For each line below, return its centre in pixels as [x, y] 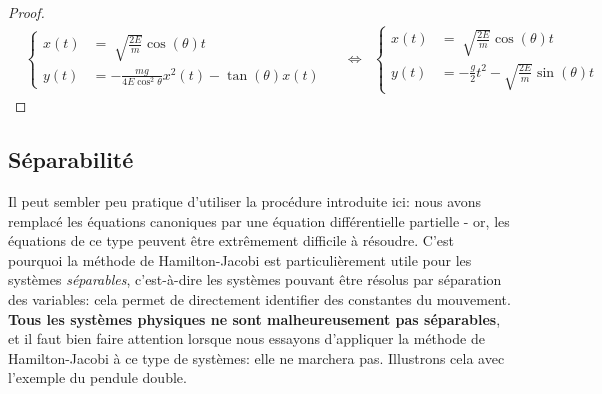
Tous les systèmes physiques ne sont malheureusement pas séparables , [254, 318]
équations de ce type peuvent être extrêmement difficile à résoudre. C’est [231, 240]
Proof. [26, 12]
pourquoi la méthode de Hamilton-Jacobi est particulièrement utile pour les [240, 259]
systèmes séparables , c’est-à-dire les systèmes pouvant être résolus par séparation [255, 279]
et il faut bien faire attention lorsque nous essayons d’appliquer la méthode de [246, 338]
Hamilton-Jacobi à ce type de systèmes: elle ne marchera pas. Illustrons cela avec [256, 357]
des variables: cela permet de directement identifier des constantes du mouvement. [259, 299]
